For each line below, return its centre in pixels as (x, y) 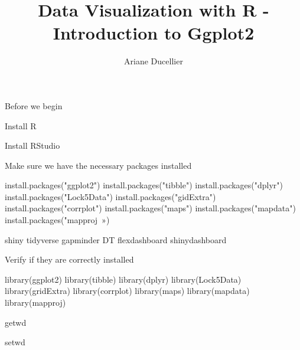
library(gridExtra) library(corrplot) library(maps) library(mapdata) (127, 291)
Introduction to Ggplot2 (154, 33)
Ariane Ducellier (154, 61)
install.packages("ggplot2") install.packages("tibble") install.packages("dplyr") (144, 185)
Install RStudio (32, 145)
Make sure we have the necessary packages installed (98, 165)
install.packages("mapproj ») (57, 220)
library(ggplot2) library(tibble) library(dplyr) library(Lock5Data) (123, 279)
